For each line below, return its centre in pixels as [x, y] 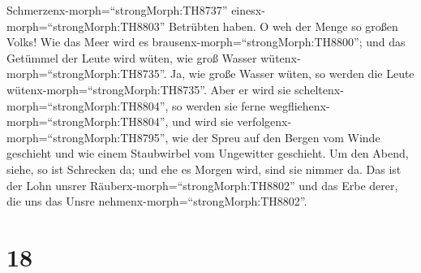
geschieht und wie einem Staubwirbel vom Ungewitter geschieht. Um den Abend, [208, 153]
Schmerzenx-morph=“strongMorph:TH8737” [117, 10]
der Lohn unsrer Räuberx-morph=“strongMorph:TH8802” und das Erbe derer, [202, 185]
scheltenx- [319, 89]
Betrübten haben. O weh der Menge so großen [284, 26]
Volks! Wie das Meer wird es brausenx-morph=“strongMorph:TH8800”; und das [206, 42]
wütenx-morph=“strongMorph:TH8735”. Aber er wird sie [149, 89]
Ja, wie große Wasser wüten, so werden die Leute [292, 74]
